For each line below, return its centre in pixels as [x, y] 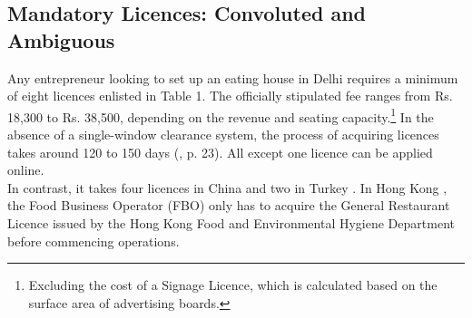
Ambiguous [61, 39]
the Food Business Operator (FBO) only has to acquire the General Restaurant [229, 205]
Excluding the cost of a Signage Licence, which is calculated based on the [233, 285]
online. [26, 170]
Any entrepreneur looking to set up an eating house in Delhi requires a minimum [233, 77]
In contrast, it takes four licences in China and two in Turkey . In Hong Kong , [227, 187]
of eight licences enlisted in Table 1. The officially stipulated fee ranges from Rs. [230, 96]
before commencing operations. [93, 241]
